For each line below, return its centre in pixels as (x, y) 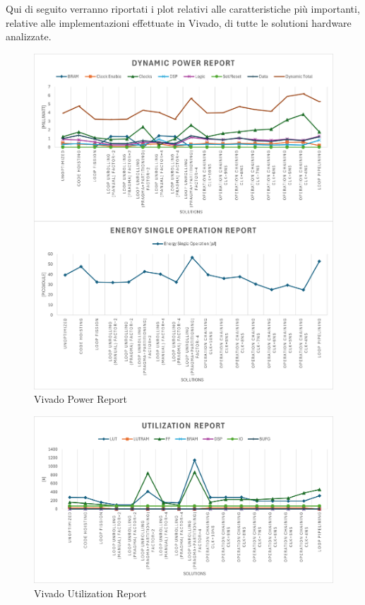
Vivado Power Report (80, 399)
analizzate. (29, 36)
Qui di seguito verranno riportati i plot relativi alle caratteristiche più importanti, (183, 8)
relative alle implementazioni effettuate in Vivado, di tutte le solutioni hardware (179, 22)
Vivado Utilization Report (90, 593)
